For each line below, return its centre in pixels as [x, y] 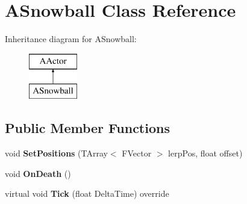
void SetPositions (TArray [56, 153]
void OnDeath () [38, 173]
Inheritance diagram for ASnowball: [71, 39]
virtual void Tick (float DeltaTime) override [87, 193]
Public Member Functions [87, 128]
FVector [137, 153]
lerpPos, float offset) [205, 153]
